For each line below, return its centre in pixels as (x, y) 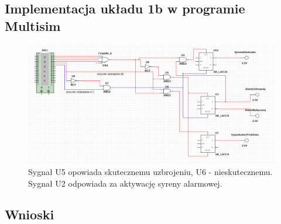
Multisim (33, 25)
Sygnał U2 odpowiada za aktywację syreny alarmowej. (125, 183)
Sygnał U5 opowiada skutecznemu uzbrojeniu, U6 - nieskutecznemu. (150, 171)
